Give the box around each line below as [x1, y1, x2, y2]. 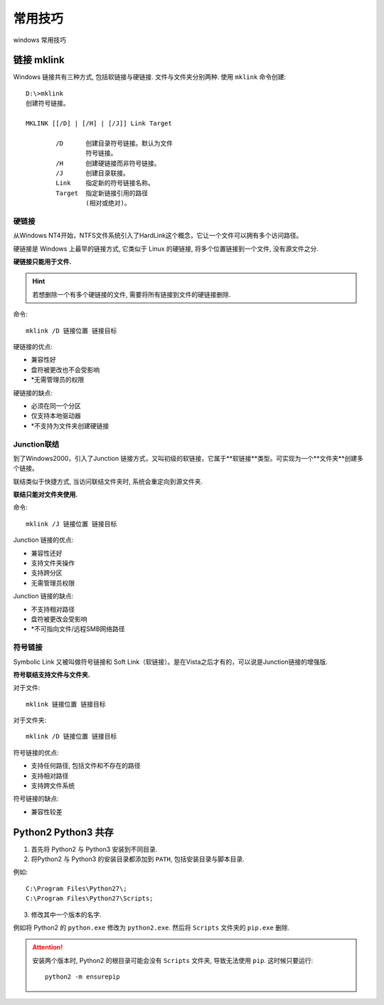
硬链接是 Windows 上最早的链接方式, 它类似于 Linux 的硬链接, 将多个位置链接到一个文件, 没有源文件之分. [13, 244, 319, 253]
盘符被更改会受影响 [31, 615, 87, 623]
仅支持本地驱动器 [31, 412, 81, 420]
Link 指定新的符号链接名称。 [55, 179, 154, 187]
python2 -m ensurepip [45, 973, 120, 981]
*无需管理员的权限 [31, 375, 85, 384]
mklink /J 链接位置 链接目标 [26, 520, 117, 528]
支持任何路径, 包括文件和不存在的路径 [31, 761, 141, 770]
